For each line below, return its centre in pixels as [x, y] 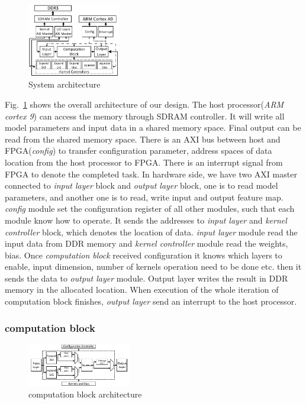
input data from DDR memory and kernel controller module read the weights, [146, 243]
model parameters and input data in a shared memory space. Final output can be [153, 127]
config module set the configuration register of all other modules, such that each [150, 209]
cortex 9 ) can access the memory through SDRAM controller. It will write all [145, 116]
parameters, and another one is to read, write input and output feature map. [144, 197]
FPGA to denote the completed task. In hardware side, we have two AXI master [151, 174]
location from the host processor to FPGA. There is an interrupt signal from [144, 162]
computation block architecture [85, 394]
